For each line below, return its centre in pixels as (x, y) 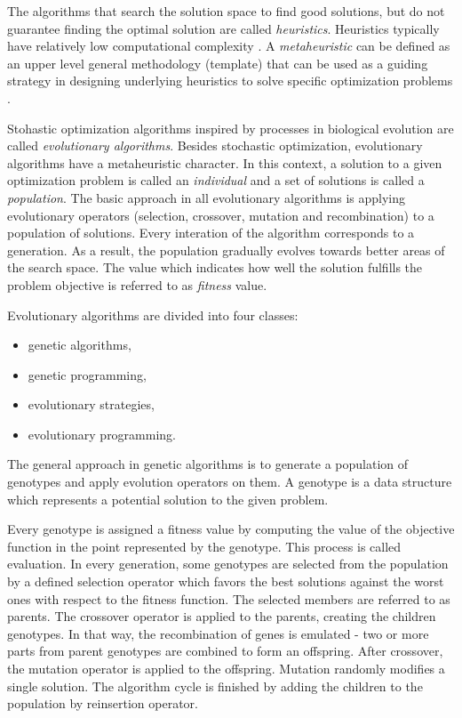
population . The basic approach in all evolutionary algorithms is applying (206, 197)
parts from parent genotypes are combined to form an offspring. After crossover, (225, 651)
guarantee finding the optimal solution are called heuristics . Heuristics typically (223, 28)
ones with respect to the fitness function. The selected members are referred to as (229, 598)
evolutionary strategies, (91, 404)
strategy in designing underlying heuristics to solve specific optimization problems (230, 81)
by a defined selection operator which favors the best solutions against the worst (226, 581)
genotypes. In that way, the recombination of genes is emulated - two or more (218, 633)
